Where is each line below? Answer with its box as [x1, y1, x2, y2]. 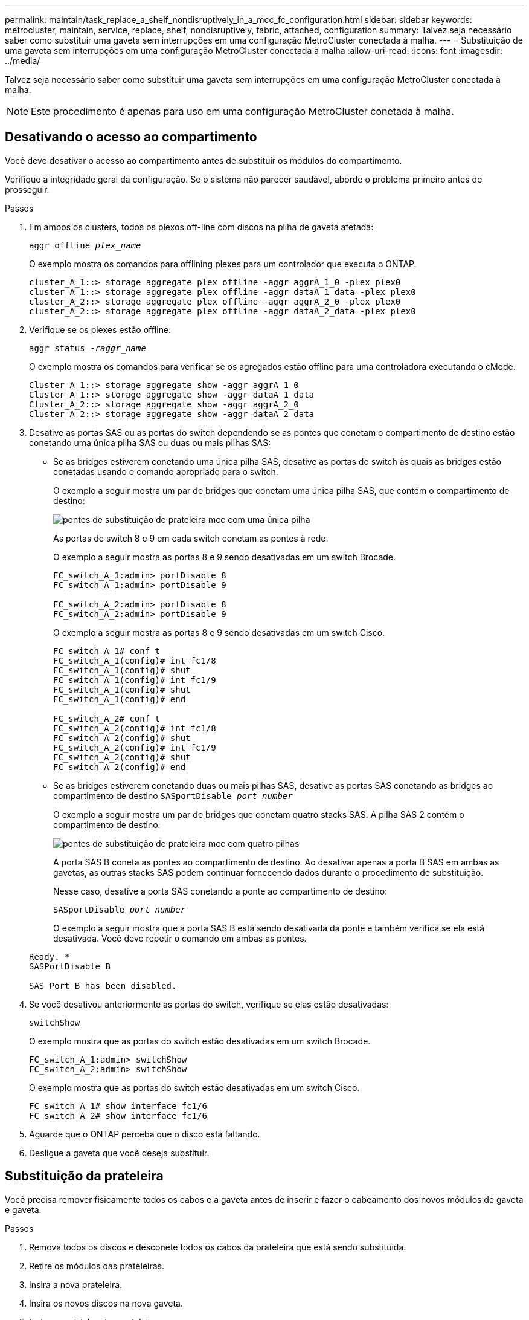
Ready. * [29, 951, 70, 962]
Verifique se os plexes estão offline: [29, 324, 172, 335]
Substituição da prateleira [5, 1168, 164, 1184]
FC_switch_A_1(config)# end [53, 694, 186, 704]
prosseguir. [5, 184, 50, 195]
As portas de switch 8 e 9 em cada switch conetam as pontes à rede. [53, 532, 329, 543]
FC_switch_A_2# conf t [53, 713, 161, 723]
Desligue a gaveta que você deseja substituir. [29, 1147, 210, 1158]
